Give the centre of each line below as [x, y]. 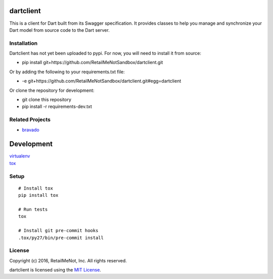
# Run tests [33, 209]
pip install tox [38, 195]
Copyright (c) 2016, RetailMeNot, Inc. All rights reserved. [68, 260]
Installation [24, 43]
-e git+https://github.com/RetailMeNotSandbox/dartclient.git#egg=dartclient [102, 81]
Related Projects [30, 120]
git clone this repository [47, 99]
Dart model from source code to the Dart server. [59, 30]
